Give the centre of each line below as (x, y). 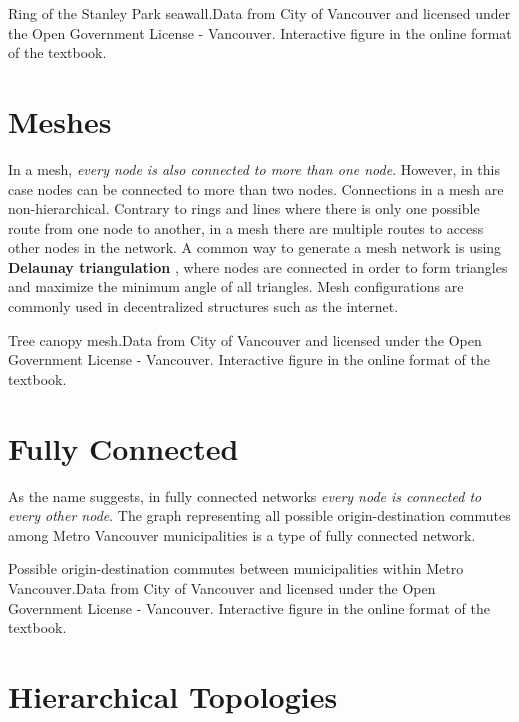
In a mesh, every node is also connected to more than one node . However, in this (254, 168)
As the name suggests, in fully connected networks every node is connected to (245, 495)
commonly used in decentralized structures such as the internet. (203, 306)
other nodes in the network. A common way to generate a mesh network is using (255, 247)
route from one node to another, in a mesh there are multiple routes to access (246, 227)
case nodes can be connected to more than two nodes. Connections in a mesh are (256, 188)
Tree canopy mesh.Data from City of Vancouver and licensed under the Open (245, 339)
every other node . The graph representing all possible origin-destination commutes (259, 515)
